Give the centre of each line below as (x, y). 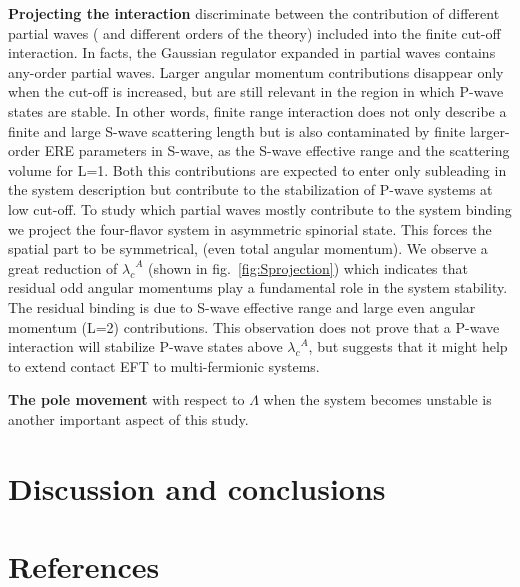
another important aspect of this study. (128, 418)
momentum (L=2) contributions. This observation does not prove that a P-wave (254, 326)
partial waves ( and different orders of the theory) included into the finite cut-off (254, 32)
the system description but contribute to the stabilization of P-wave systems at (250, 189)
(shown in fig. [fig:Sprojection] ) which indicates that (308, 267)
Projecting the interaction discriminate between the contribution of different (254, 13)
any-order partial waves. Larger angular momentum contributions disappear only (256, 71)
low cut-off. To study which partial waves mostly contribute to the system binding (260, 208)
